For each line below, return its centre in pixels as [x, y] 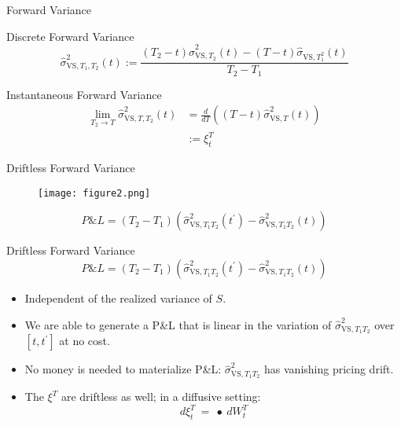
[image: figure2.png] [94, 193]
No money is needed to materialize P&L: [123, 369]
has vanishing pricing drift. [329, 369]
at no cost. [85, 341]
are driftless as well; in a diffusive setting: [161, 397]
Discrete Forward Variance [70, 36]
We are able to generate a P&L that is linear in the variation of [178, 324]
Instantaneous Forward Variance [84, 94]
